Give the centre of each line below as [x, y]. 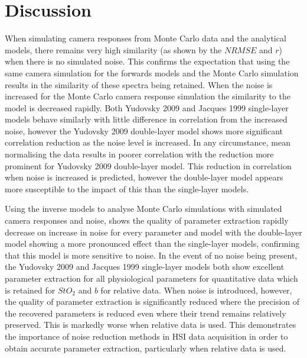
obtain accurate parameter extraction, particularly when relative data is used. [146, 348]
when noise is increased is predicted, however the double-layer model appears [144, 177]
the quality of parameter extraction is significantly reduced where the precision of [152, 301]
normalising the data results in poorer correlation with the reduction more [139, 154]
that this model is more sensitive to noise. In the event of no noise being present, [151, 255]
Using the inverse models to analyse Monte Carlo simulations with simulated [143, 209]
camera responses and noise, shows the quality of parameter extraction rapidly [147, 220]
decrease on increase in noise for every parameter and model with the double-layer [153, 232]
